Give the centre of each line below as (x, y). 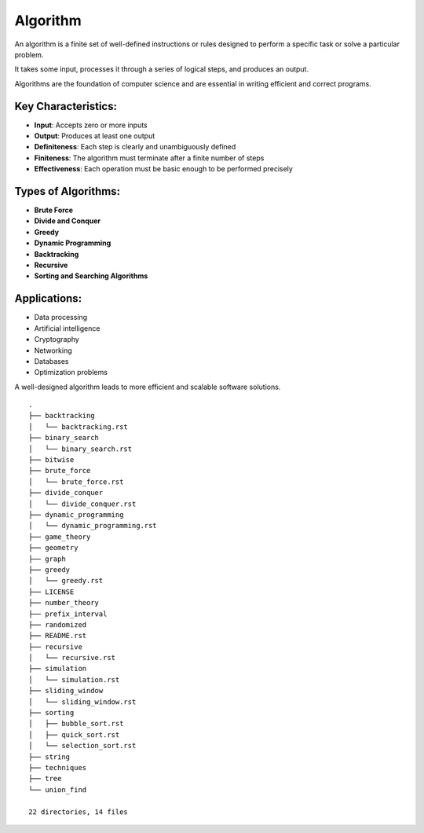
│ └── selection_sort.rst (82, 746)
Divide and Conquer (68, 221)
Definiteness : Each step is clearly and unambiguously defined (135, 147)
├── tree (45, 779)
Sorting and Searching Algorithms (91, 276)
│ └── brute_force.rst (76, 482)
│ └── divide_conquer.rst (82, 504)
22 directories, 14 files (79, 812)
